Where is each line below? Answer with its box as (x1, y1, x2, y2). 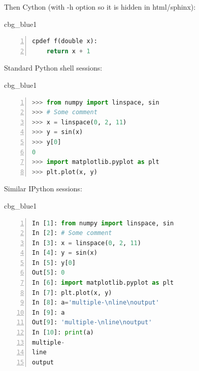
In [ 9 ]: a (32, 309, 65, 316)
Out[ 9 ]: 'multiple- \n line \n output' (32, 319, 152, 326)
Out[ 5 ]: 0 (32, 269, 65, 277)
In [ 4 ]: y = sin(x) (32, 249, 97, 257)
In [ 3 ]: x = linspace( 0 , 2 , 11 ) (32, 239, 141, 247)
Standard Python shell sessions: (4, 62, 103, 73)
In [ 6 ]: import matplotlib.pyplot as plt (32, 279, 174, 287)
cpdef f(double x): (32, 38, 97, 45)
